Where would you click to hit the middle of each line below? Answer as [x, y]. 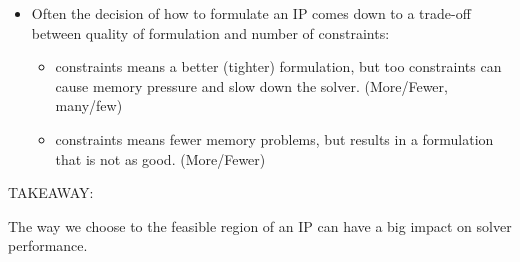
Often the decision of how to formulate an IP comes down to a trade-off [251, 13]
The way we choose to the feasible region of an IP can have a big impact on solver [260, 225]
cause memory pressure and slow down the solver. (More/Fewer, [251, 85]
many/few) [89, 105]
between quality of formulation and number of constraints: [210, 32]
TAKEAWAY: [51, 192]
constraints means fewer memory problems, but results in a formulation [274, 138]
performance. [48, 245]
